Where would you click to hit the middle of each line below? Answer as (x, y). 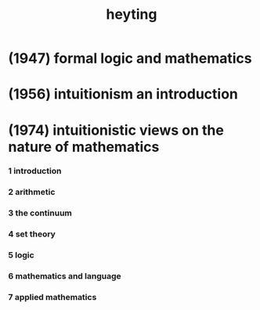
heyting (132, 14)
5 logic (21, 255)
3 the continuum (40, 213)
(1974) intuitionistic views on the (116, 130)
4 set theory (32, 234)
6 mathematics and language (65, 276)
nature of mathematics (84, 147)
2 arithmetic (32, 192)
